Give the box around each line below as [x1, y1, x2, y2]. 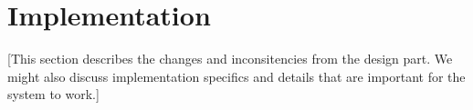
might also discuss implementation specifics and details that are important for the [7, 66, 466, 85]
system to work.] [7, 85, 100, 104]
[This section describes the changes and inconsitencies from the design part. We [7, 49, 453, 68]
